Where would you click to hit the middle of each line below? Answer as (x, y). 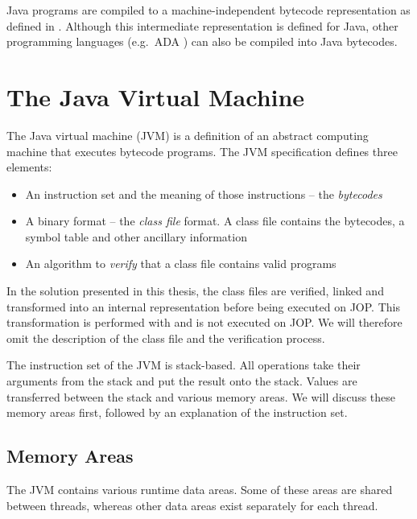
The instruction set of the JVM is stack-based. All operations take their (184, 365)
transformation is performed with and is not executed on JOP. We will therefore (204, 322)
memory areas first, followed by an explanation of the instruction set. (177, 412)
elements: (29, 167)
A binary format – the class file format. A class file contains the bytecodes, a (215, 221)
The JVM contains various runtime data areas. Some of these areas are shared (200, 490)
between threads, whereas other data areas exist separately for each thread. (192, 505)
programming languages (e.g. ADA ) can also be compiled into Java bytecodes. (202, 41)
